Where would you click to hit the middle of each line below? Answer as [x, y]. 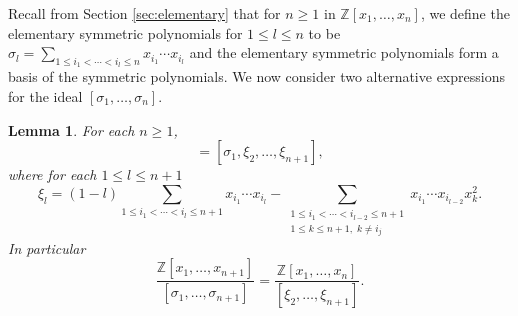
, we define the [465, 13]
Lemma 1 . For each [71, 129]
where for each [52, 174]
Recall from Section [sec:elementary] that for [144, 13]
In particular [47, 247]
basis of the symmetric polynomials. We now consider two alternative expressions [256, 76]
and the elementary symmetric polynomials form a [344, 52]
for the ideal [45, 95]
